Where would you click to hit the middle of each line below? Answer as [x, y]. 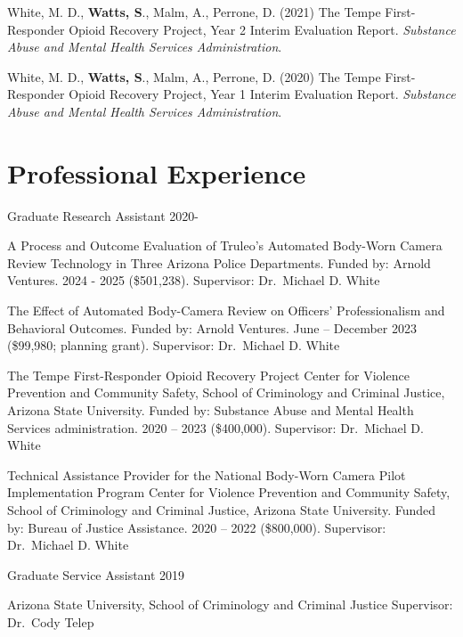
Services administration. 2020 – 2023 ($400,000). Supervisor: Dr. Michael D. [215, 427]
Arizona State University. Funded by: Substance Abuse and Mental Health [211, 410]
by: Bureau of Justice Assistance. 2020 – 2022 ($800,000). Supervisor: [197, 527]
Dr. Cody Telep [51, 621]
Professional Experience [157, 172]
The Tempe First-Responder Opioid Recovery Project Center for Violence [208, 375]
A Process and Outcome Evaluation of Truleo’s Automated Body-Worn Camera [225, 245]
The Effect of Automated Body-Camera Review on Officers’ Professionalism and [226, 310]
